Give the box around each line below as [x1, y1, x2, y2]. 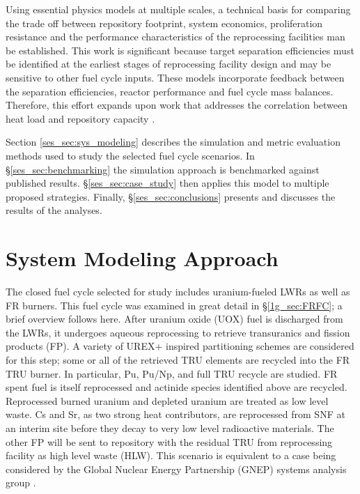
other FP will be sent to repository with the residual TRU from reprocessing [6, 434, 333, 449]
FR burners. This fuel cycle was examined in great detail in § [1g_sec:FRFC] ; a [6, 298, 343, 312]
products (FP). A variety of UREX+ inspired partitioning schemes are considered [6, 339, 354, 353]
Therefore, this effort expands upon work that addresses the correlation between [6, 98, 348, 112]
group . [6, 475, 36, 490]
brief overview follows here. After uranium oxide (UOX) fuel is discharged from [6, 311, 343, 326]
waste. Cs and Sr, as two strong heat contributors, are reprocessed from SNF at [6, 407, 345, 422]
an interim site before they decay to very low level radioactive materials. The [6, 420, 334, 435]
